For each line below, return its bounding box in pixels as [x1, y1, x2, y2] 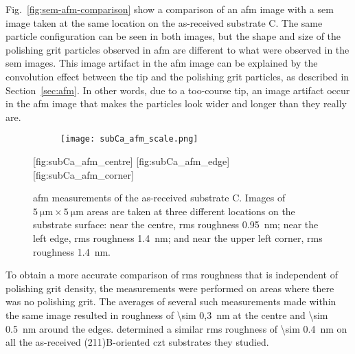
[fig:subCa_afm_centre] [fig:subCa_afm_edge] [33, 154, 230, 168]
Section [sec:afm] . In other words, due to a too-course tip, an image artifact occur [5, 82, 350, 97]
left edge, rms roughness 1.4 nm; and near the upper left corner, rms [33, 230, 323, 245]
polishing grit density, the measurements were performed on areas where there [5, 280, 334, 295]
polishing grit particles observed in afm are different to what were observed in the [5, 42, 350, 56]
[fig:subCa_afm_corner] [33, 167, 134, 181]
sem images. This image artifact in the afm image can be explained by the [5, 56, 318, 70]
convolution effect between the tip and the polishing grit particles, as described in [5, 69, 350, 83]
